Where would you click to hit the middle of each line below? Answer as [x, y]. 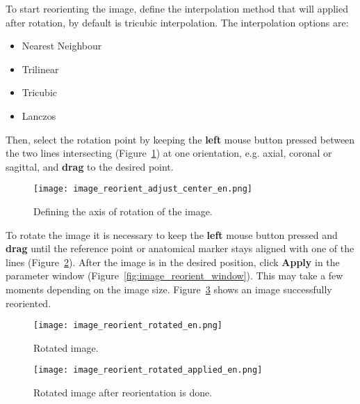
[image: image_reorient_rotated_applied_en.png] [148, 370]
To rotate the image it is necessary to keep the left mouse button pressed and [172, 234]
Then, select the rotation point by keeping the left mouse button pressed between [180, 139]
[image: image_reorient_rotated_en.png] [128, 326]
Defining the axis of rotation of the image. [123, 211]
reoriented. [28, 303]
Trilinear [40, 69]
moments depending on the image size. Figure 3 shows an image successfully [169, 289]
